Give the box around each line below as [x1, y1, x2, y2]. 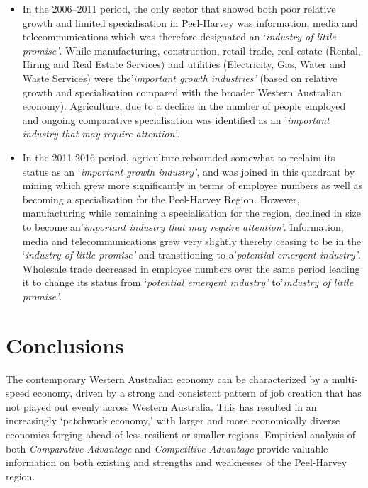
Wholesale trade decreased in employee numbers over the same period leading [22, 261, 360, 276]
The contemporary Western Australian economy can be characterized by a [6, 371, 328, 386]
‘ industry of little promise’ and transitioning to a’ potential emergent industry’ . [22, 247, 361, 262]
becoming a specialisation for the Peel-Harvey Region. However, [22, 191, 300, 206]
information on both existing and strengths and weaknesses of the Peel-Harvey [6, 455, 347, 470]
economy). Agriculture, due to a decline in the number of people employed [22, 98, 346, 113]
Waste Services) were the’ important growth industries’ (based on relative [22, 70, 338, 85]
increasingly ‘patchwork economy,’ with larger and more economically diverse [6, 413, 340, 428]
